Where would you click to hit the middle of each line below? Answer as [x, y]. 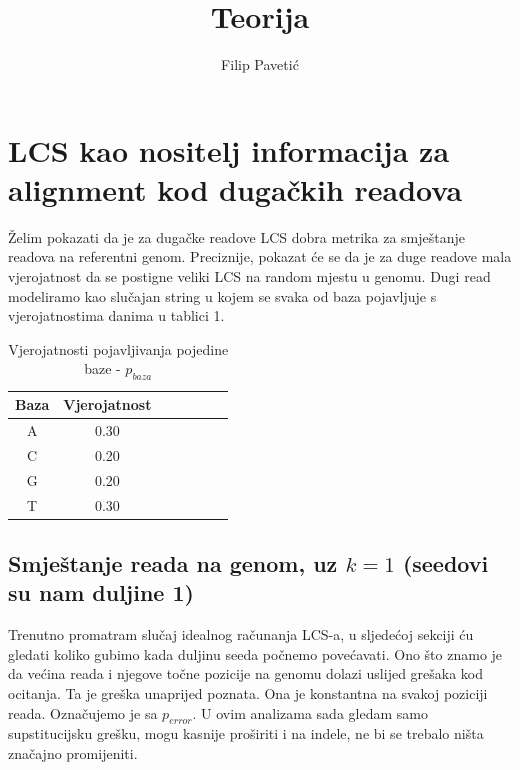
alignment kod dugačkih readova [235, 188]
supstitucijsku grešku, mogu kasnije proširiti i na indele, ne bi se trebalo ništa [246, 733]
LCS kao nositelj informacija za [229, 149]
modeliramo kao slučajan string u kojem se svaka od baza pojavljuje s [222, 295]
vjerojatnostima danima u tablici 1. [116, 315]
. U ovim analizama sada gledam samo [310, 712]
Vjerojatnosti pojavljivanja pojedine [118, 348]
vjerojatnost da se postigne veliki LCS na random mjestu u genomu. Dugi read [249, 276]
